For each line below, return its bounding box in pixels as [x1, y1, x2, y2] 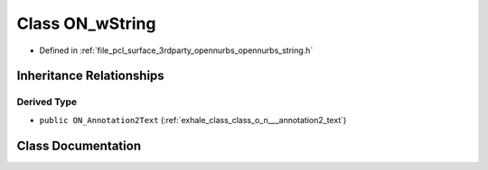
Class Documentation [16, 138, 142, 153]
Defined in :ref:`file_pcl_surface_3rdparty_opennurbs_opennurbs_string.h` [39, 45, 314, 56]
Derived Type [16, 95, 77, 108]
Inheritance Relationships [16, 68, 164, 84]
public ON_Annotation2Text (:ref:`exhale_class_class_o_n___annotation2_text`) [39, 114, 347, 125]
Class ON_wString [16, 13, 156, 33]
